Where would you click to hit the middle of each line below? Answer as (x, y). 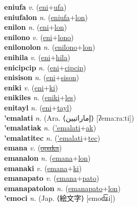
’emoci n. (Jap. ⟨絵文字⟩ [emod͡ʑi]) (60, 198)
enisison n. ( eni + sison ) (42, 77)
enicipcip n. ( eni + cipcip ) (45, 67)
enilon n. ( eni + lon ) (36, 27)
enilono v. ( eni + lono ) (39, 37)
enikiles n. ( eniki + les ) (40, 97)
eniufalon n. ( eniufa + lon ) (46, 17)
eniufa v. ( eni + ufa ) (35, 7)
